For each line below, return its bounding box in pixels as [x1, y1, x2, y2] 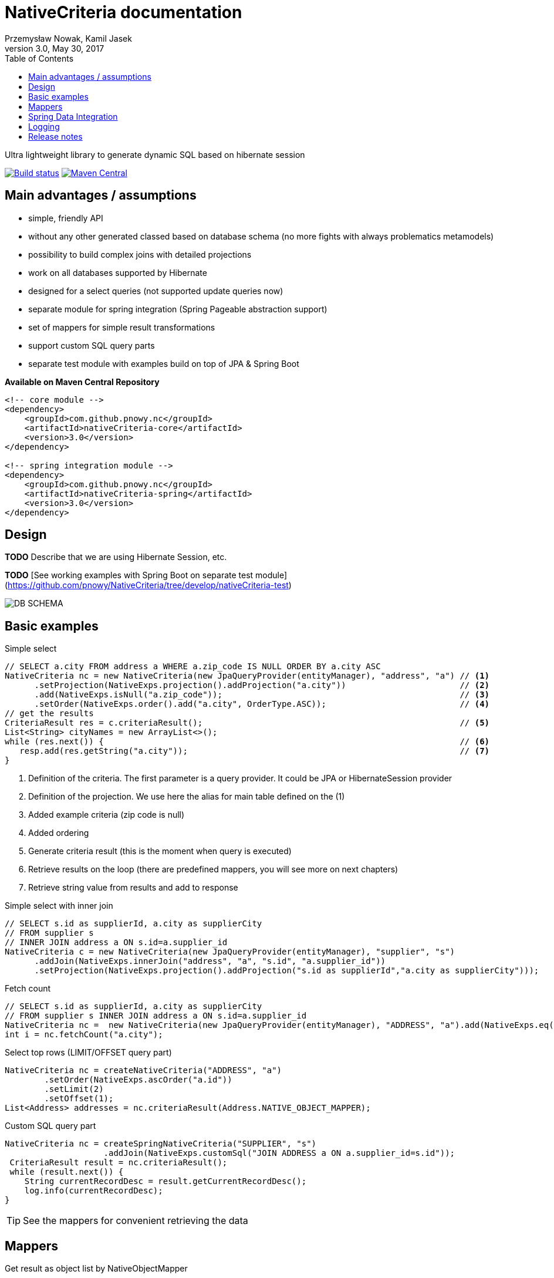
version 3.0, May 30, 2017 [5, 43, 104, 53]
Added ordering [28, 828, 89, 838]
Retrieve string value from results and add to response [28, 882, 238, 893]
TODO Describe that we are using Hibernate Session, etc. [5, 552, 227, 562]
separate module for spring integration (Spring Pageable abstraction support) [28, 304, 327, 314]
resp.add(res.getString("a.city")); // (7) [19, 746, 490, 756]
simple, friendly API [28, 213, 103, 223]
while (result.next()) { [9, 1167, 124, 1177]
